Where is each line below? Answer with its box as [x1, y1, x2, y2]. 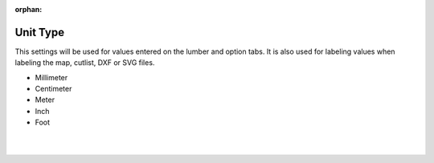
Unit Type [14, 25, 64, 39]
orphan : [14, 5, 43, 14]
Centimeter [35, 84, 72, 94]
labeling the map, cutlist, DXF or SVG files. [14, 58, 155, 67]
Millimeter [35, 72, 68, 82]
